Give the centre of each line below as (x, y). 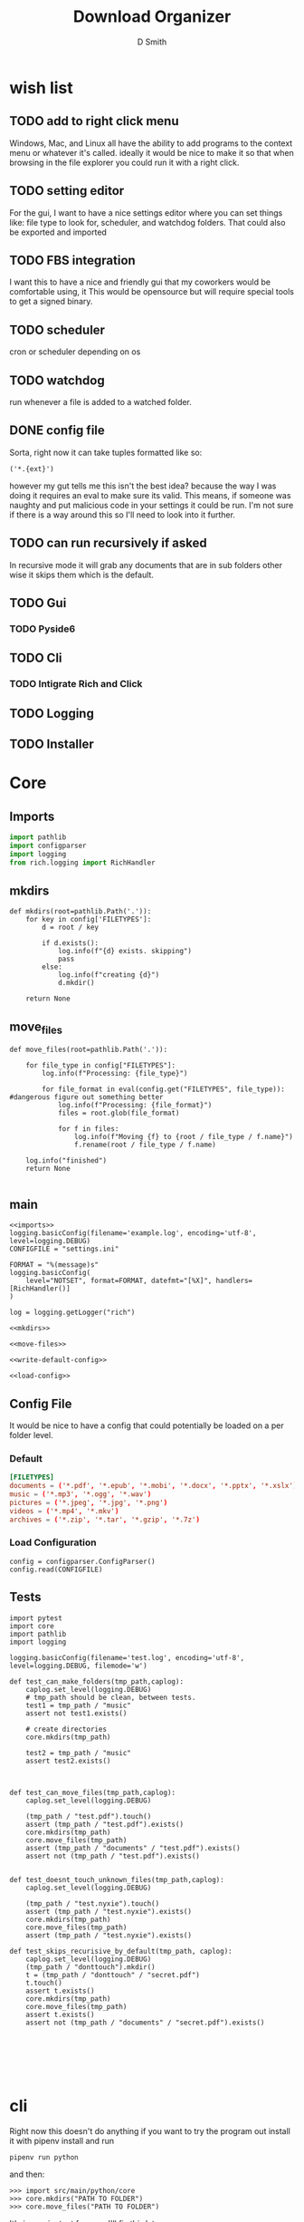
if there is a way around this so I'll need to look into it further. (122, 515)
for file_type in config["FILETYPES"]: (101, 1066)
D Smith (152, 42)
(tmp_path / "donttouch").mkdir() (90, 1967)
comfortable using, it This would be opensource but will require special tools (152, 292)
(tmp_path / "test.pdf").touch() (89, 1816)
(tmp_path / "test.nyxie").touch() (93, 1903)
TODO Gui (38, 603)
